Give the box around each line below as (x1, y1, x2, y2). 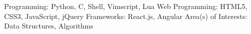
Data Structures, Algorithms (4, 20, 93, 31)
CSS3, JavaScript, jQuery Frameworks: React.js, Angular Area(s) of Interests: (4, 10, 247, 21)
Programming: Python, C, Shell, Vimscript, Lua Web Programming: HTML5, (4, 1, 247, 11)
